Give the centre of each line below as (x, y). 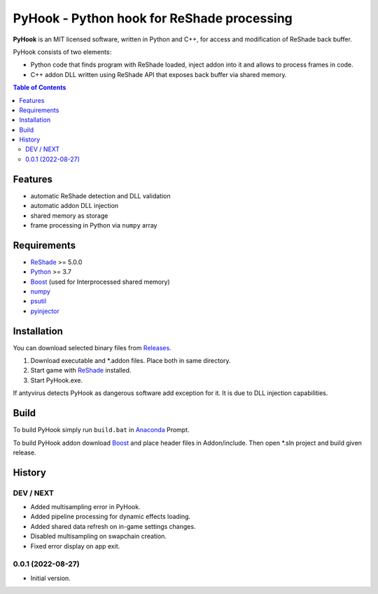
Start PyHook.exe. (57, 380)
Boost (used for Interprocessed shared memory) (100, 282)
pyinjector (45, 311)
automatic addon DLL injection (75, 206)
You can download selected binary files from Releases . (92, 347)
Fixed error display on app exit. (75, 546)
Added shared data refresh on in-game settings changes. (113, 526)
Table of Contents (40, 88)
